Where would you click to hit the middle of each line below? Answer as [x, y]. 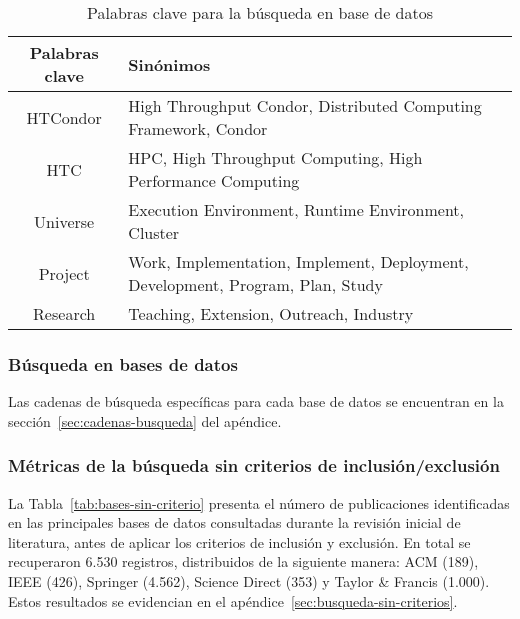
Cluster [154, 232]
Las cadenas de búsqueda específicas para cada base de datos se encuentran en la [256, 401]
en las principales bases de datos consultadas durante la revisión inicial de [234, 522]
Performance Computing [214, 180]
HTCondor [64, 117]
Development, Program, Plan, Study [255, 284]
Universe [64, 221]
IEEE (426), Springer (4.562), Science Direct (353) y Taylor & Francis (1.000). [249, 581]
